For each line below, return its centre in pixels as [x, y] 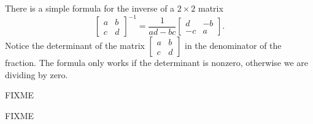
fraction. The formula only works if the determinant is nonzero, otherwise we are [156, 63]
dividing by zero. [37, 74]
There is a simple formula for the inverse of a [90, 8]
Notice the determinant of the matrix [75, 46]
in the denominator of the [233, 46]
